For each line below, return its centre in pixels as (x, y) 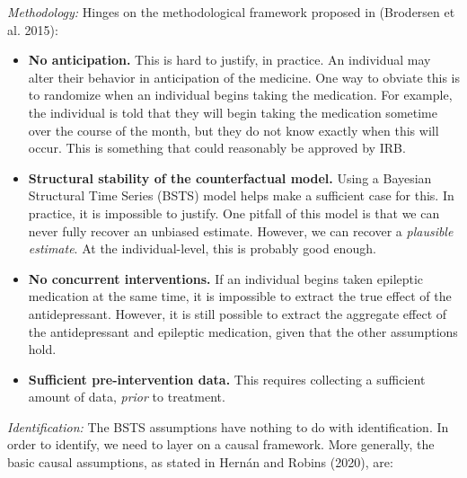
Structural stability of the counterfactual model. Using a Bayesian (230, 177)
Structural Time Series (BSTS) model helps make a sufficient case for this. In (241, 195)
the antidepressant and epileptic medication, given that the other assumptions (243, 331)
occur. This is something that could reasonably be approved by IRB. (217, 148)
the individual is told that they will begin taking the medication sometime (233, 112)
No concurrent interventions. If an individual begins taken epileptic (226, 278)
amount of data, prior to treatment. (127, 397)
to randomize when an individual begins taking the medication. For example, (240, 95)
